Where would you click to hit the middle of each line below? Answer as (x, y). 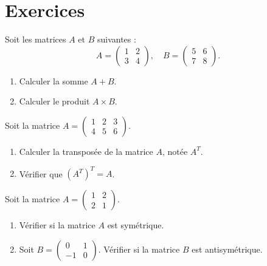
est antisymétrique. (227, 249)
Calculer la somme (54, 80)
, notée (175, 151)
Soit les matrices (36, 39)
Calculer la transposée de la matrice (86, 151)
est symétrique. (136, 225)
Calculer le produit (54, 101)
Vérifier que (41, 173)
